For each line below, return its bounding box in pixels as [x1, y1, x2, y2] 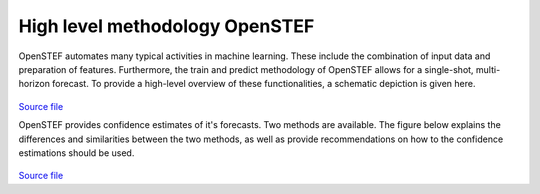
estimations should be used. [18, 146, 135, 159]
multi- [475, 63, 501, 75]
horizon [18, 78, 50, 90]
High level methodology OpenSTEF [18, 15, 315, 37]
